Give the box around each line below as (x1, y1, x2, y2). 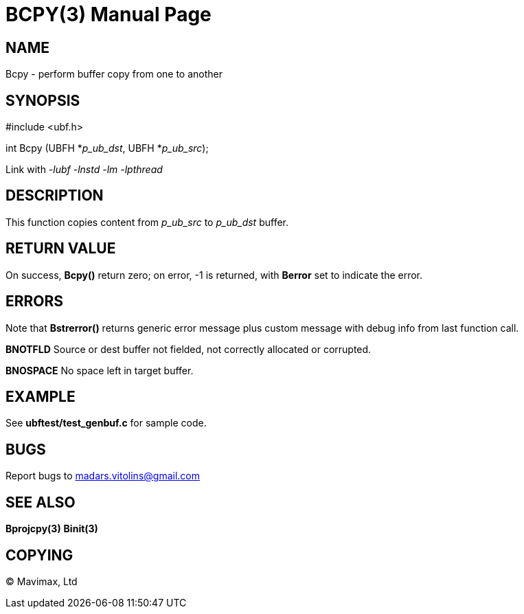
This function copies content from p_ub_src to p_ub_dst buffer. (5, 216, 289, 228)
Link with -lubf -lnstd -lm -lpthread (5, 163, 163, 176)
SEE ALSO (5, 493, 76, 511)
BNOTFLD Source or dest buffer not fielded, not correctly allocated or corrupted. (5, 343, 372, 355)
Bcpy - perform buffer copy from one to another (5, 68, 223, 80)
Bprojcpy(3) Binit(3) (5, 523, 98, 535)
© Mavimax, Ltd (5, 575, 78, 587)
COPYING (5, 546, 73, 564)
